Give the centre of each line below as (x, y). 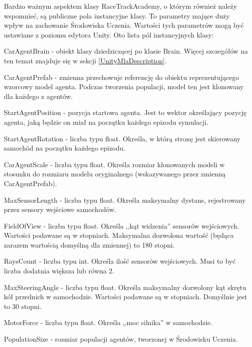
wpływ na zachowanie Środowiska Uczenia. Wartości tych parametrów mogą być (124, 25)
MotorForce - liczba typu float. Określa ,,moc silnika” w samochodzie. (108, 322)
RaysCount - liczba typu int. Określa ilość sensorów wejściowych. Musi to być (120, 261)
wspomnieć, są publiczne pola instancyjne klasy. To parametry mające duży (117, 15)
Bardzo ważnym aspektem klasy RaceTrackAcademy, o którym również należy (121, 6)
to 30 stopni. (23, 306)
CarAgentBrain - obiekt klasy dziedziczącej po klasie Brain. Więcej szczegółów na (126, 51)
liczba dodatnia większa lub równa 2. (59, 271)
